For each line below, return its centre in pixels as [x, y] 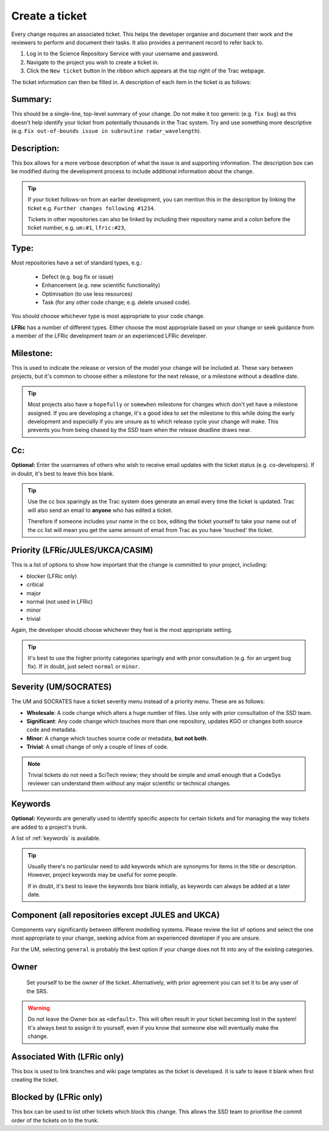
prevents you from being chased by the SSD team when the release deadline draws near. [140, 430]
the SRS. [37, 991]
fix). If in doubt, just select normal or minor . [84, 667]
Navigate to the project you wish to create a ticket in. [93, 62]
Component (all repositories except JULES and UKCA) [115, 915]
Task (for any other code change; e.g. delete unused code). [116, 302]
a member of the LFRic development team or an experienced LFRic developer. [109, 336]
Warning [39, 1008]
